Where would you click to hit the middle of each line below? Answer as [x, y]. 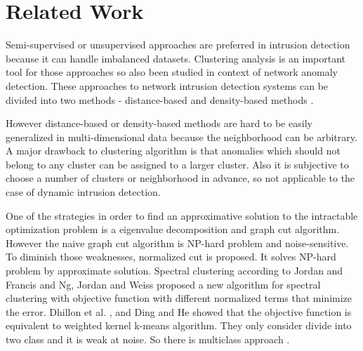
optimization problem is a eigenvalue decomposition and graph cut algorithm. [173, 229]
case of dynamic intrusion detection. [83, 192]
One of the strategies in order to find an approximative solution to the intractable [182, 215]
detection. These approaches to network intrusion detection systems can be [167, 85]
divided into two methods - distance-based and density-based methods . [160, 99]
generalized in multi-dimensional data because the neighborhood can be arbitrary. [181, 137]
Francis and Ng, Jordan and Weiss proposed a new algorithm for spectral [163, 284]
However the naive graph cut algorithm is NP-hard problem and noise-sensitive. [177, 243]
